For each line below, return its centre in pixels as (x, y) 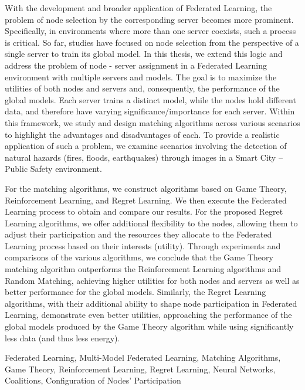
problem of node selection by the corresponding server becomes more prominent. (149, 19)
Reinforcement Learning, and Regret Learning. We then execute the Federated (146, 200)
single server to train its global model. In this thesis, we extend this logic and (144, 54)
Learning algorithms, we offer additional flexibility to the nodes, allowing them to (151, 223)
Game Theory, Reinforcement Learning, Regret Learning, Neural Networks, (140, 369)
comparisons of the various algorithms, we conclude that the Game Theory (139, 257)
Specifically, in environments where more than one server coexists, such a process (150, 31)
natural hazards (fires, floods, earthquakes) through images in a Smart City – (144, 157)
